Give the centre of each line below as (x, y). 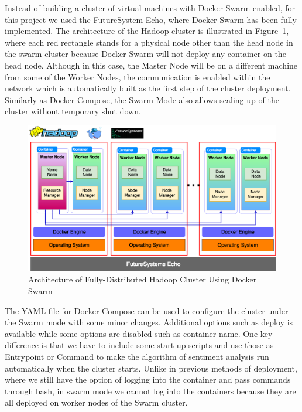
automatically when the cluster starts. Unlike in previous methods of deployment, (151, 368)
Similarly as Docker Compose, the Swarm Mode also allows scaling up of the (142, 99)
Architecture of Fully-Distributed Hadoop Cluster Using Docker (143, 279)
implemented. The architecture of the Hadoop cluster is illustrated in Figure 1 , (147, 31)
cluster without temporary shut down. (73, 111)
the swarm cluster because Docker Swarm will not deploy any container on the (145, 54)
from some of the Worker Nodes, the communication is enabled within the (138, 76)
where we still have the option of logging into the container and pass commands (148, 379)
